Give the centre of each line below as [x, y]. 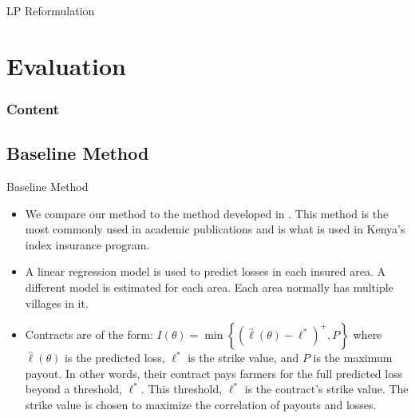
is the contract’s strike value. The [326, 389]
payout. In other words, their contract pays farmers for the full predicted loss [214, 373]
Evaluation [66, 65]
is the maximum [353, 358]
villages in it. [57, 303]
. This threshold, [182, 389]
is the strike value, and [243, 358]
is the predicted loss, [115, 358]
